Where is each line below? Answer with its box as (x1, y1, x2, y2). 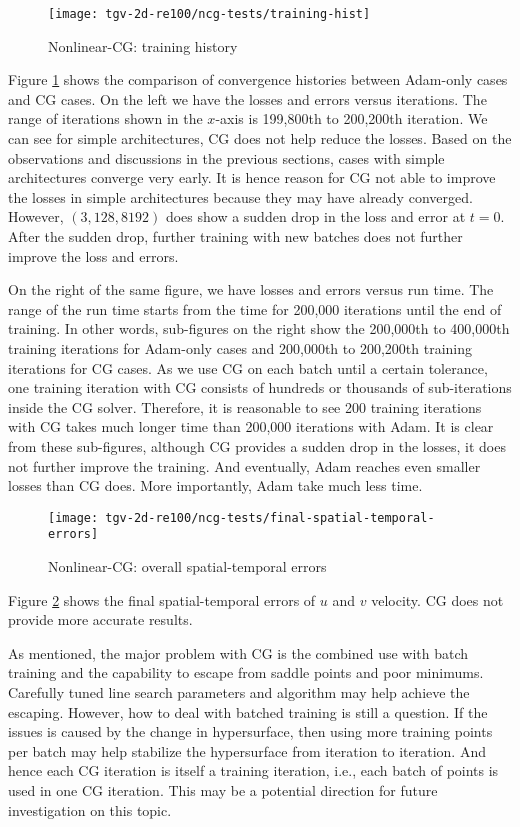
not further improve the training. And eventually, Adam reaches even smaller (8, 455, 481, 476)
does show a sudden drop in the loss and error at (165, 206, 466, 227)
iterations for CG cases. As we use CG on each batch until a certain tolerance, (8, 357, 488, 378)
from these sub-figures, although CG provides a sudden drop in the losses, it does (8, 435, 506, 456)
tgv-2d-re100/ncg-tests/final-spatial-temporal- (105, 510, 435, 525)
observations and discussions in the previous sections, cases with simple (8, 147, 445, 168)
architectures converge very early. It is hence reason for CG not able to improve (8, 167, 496, 188)
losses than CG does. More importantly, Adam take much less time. (8, 475, 423, 496)
